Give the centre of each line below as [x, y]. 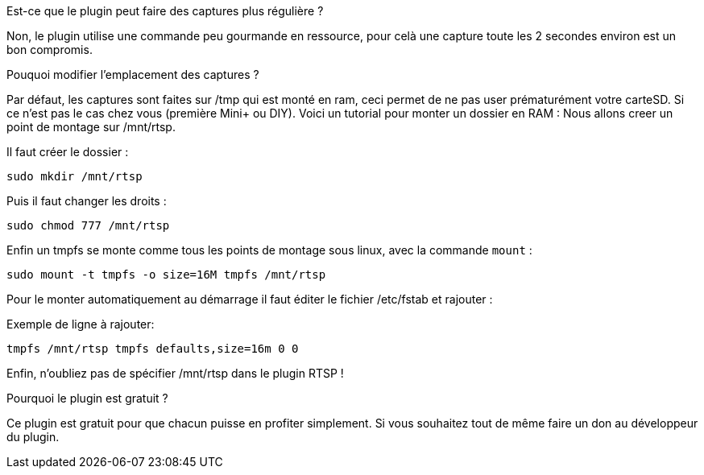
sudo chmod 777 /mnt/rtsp [88, 225]
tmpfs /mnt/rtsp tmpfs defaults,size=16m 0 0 [153, 349]
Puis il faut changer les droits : [87, 201]
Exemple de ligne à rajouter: [81, 324]
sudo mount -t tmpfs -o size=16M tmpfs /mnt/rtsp [166, 275]
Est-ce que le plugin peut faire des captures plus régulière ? [165, 11]
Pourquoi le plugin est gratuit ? [87, 398]
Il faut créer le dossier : [68, 152]
